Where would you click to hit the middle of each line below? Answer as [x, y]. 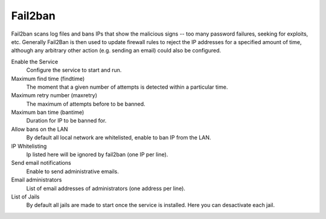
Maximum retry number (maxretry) [54, 95]
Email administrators [37, 180]
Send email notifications [41, 163]
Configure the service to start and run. [74, 70]
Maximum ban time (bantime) [48, 112]
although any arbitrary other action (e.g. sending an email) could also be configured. [116, 51]
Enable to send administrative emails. [72, 171]
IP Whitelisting [29, 146]
